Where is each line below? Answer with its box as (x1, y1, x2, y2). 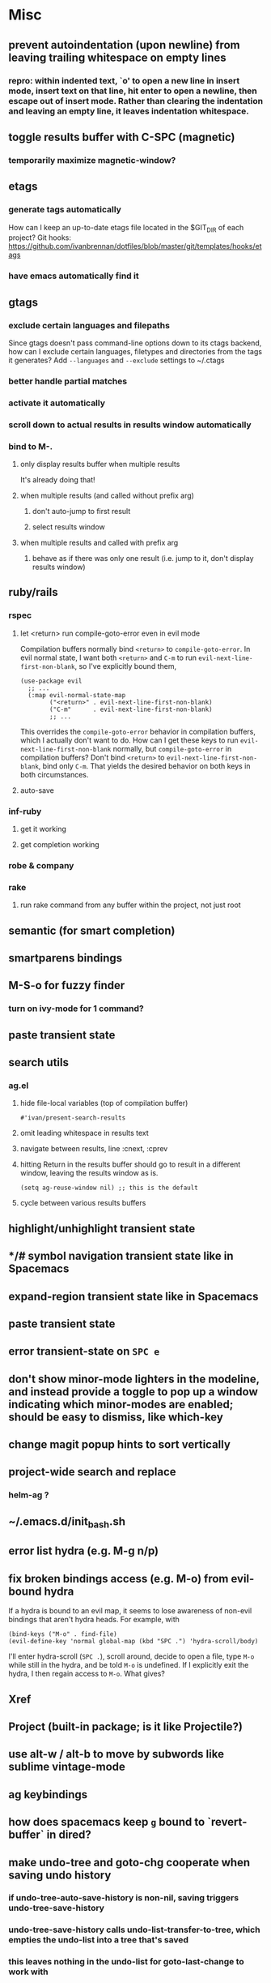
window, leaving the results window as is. (19, 1168, 159, 1178)
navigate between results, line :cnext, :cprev (19, 1144, 168, 1154)
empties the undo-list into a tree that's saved (8, 1934, 188, 1946)
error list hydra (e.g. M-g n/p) (8, 1544, 159, 1558)
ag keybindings (8, 1788, 88, 1801)
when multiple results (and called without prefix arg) (19, 490, 194, 500)
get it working (19, 824, 66, 833)
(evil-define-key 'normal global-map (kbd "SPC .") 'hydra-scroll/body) (8, 1638, 259, 1646)
